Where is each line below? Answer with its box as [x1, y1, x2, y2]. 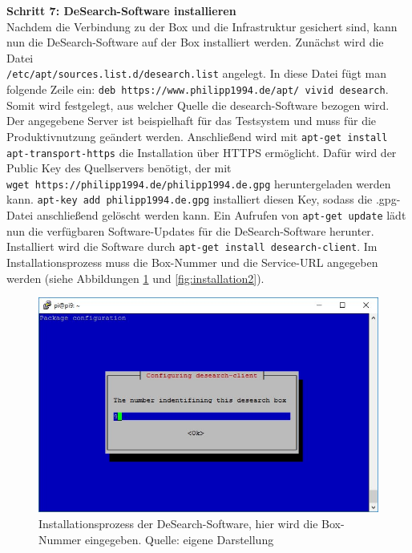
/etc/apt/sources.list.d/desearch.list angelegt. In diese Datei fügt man [6, 65, 386, 82]
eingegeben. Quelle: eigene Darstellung [84, 531, 274, 547]
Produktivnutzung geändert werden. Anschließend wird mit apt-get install [6, 127, 388, 144]
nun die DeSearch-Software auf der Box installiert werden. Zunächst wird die [6, 34, 384, 50]
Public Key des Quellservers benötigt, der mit [6, 159, 232, 176]
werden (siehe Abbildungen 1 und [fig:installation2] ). [6, 269, 265, 286]
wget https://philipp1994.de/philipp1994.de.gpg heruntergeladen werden [6, 175, 391, 192]
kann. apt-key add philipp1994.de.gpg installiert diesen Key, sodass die [6, 191, 373, 208]
